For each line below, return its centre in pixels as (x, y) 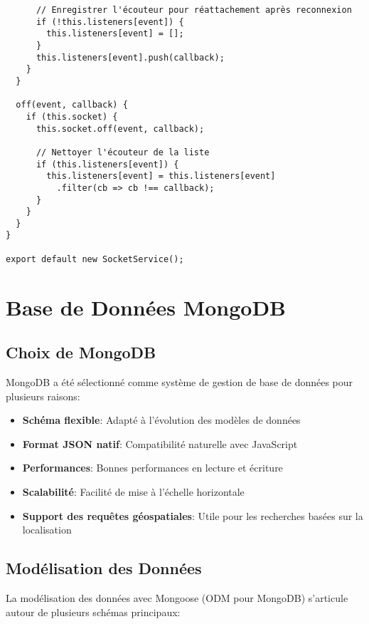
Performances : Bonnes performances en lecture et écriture (153, 468)
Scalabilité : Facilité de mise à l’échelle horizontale (133, 491)
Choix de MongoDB (81, 352)
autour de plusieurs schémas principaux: (93, 612)
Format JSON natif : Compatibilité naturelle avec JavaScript (160, 443)
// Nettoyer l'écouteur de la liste (123, 152)
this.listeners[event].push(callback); (130, 57)
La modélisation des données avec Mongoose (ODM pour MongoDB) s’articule (177, 597)
